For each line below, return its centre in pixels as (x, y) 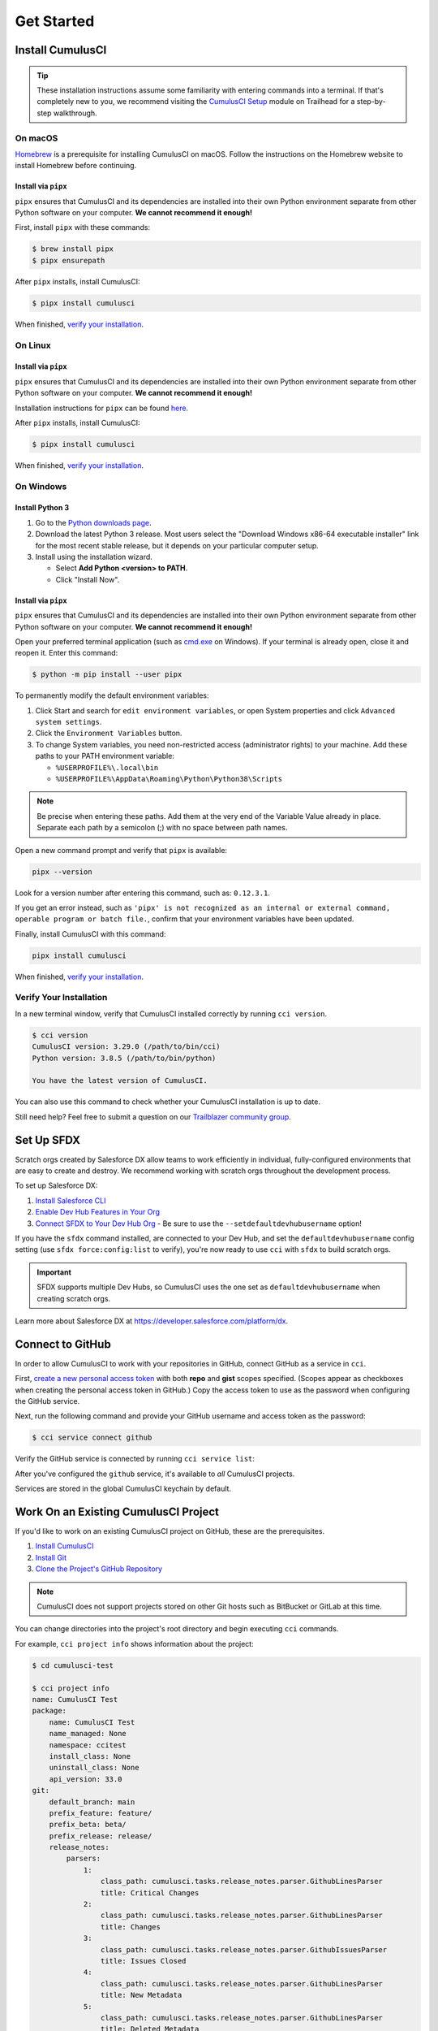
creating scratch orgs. (74, 1298)
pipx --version (62, 872)
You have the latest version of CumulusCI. (120, 1081)
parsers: (84, 1859)
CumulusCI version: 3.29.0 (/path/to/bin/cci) (126, 1047)
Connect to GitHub (63, 1344)
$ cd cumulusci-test (73, 1665)
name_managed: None (88, 1734)
